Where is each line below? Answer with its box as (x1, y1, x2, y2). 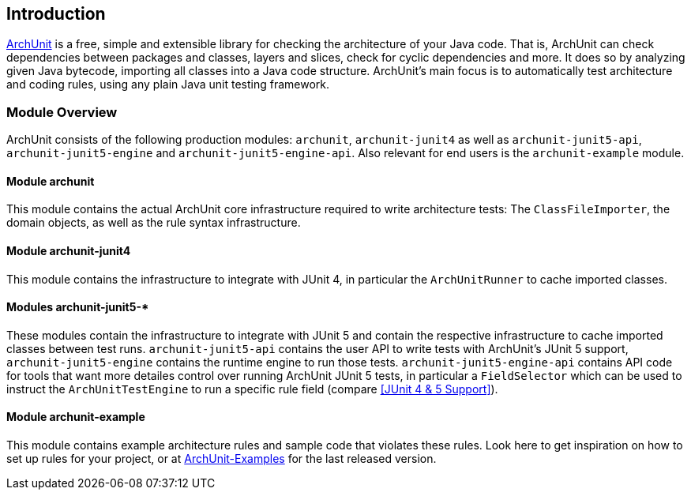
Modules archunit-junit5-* (6, 300, 149, 314)
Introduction (6, 4, 106, 24)
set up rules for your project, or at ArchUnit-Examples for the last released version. (6, 452, 437, 466)
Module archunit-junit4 (6, 244, 131, 257)
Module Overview (6, 103, 118, 120)
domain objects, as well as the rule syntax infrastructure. (6, 216, 301, 230)
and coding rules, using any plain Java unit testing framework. (6, 77, 330, 92)
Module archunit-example (6, 410, 145, 424)
